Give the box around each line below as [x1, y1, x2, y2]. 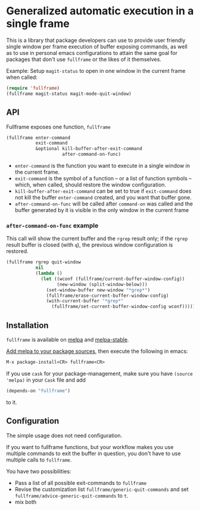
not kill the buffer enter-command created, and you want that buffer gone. [14, 194, 192, 201]
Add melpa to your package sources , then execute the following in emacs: [6, 348, 189, 355]
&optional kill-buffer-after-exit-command [35, 146, 143, 152]
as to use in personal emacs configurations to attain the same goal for [6, 49, 178, 56]
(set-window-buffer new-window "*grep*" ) [46, 287, 151, 293]
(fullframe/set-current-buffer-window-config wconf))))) [51, 303, 196, 310]
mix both [14, 498, 37, 505]
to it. [6, 398, 17, 405]
